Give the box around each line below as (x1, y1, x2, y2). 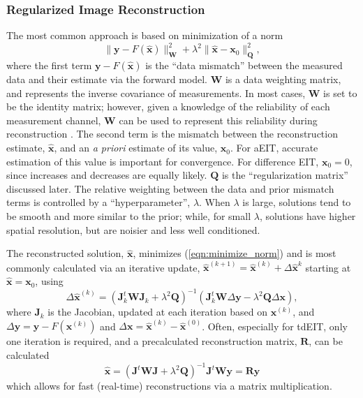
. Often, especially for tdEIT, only (202, 318, 348, 333)
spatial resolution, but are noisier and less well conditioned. (6, 222, 260, 237)
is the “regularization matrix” (221, 168, 348, 182)
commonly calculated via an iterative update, (6, 260, 200, 274)
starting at (305, 260, 351, 274)
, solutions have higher (259, 209, 356, 223)
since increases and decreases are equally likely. (6, 168, 207, 182)
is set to (323, 85, 357, 100)
